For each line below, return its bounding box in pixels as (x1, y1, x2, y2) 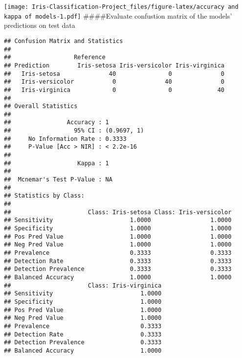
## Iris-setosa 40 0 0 (4, 70, 225, 77)
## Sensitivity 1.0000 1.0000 (4, 217, 232, 224)
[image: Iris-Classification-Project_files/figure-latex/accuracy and (4, 3, 239, 10)
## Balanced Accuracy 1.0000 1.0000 (4, 273, 232, 281)
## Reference (4, 54, 106, 61)
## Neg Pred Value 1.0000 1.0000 (4, 241, 232, 248)
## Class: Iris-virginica (4, 282, 162, 289)
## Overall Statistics (4, 103, 78, 110)
